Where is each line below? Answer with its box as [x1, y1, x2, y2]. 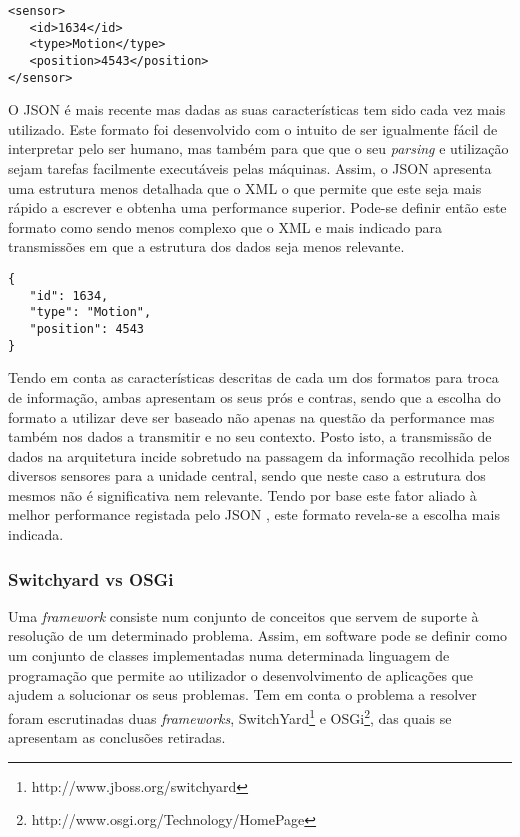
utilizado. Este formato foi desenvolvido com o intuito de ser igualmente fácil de [8, 118, 498, 139]
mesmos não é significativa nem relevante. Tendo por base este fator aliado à [8, 484, 477, 505]
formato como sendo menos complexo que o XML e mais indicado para [8, 216, 443, 237]
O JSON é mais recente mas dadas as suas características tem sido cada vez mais [8, 99, 506, 120]
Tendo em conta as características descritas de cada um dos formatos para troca [8, 367, 499, 388]
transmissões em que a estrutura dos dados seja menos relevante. [8, 236, 405, 257]
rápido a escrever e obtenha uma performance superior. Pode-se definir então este [8, 197, 507, 218]
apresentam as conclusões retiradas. [8, 727, 226, 748]
